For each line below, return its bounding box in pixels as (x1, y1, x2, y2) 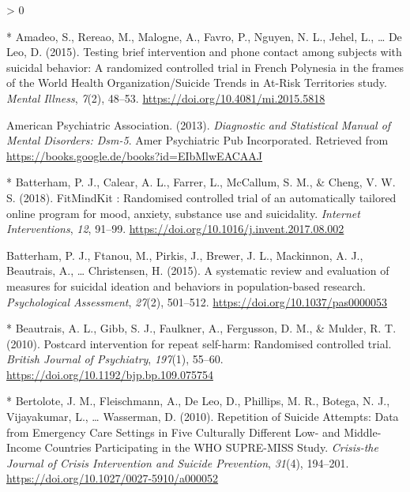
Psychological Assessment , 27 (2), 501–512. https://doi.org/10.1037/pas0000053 (6, 293, 388, 310)
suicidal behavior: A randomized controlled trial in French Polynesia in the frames (6, 58, 404, 75)
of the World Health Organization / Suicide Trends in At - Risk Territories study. (6, 74, 387, 91)
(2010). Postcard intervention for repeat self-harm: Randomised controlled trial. (6, 335, 392, 351)
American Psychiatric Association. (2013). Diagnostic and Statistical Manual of (6, 116, 391, 133)
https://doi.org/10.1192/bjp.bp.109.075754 (6, 366, 213, 382)
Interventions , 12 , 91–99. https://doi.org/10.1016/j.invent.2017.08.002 (6, 220, 344, 237)
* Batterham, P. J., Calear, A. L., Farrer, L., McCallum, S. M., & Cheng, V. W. (6, 174, 396, 190)
